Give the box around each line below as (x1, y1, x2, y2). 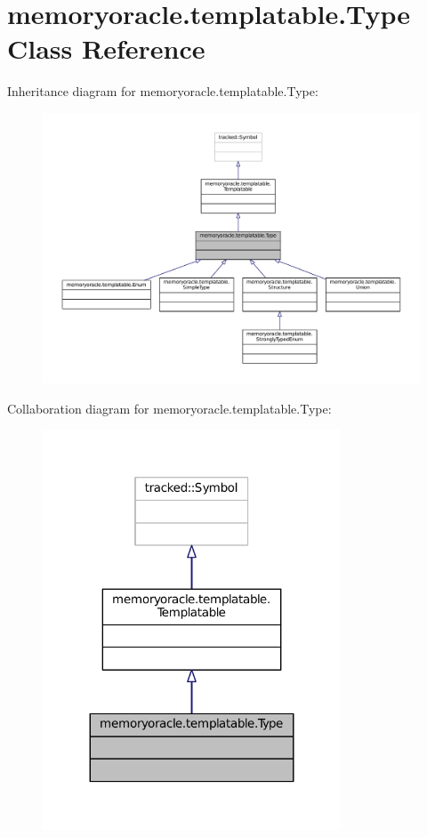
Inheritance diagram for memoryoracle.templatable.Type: (7, 82, 318, 101)
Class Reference (7, 30, 205, 67)
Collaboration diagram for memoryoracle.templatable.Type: (7, 398, 332, 417)
